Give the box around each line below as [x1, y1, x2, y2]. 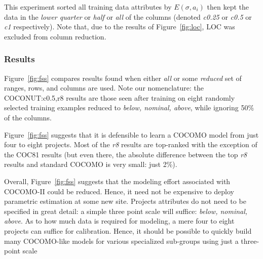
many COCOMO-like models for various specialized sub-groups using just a [4, 235, 239, 246]
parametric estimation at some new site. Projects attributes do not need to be [4, 196, 246, 206]
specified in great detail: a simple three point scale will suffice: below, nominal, [4, 205, 248, 216]
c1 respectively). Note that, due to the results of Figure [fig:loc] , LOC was [4, 21, 235, 32]
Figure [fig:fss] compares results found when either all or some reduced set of [4, 72, 242, 83]
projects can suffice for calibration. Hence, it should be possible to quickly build [4, 225, 252, 236]
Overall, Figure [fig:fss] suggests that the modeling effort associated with [4, 176, 231, 186]
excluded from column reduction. [4, 31, 106, 41]
